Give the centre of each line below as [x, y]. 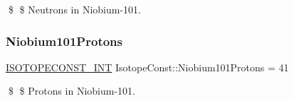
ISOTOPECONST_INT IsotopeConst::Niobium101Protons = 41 [147, 67]
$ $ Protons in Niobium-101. [72, 91]
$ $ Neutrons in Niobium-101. [74, 9]
